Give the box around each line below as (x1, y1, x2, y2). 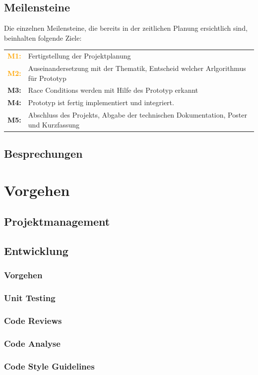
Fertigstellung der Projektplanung (28, 51, 131, 61)
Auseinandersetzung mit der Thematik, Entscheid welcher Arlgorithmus (28, 62, 246, 73)
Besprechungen (4, 146, 83, 161)
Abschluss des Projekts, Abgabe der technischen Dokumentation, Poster (28, 110, 247, 120)
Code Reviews (4, 314, 62, 327)
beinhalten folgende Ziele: (4, 32, 82, 43)
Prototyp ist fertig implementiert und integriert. (28, 97, 174, 108)
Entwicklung (4, 243, 68, 258)
